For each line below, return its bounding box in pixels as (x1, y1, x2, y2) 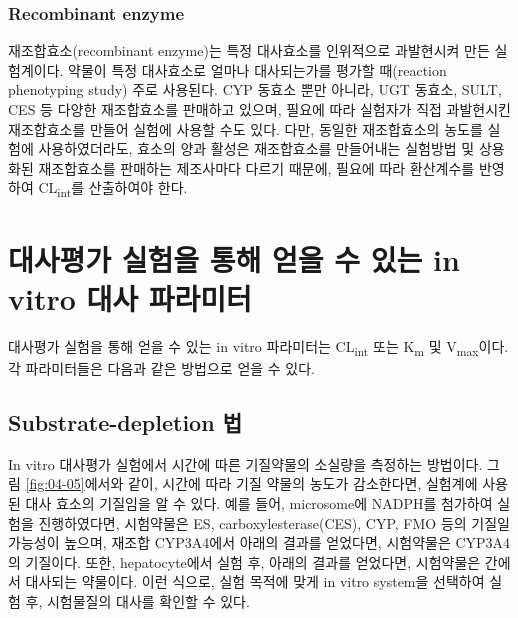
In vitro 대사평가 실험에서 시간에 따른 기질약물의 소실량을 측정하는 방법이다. (8, 453, 483, 474)
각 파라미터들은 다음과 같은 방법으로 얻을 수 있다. (8, 357, 316, 378)
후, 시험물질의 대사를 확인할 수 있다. (25, 590, 250, 611)
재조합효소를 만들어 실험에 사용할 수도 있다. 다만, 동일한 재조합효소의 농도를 (8, 118, 483, 139)
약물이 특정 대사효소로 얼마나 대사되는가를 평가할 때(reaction (68, 59, 447, 80)
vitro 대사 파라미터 (8, 277, 252, 318)
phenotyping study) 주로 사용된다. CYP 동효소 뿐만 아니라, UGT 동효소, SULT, (8, 79, 502, 100)
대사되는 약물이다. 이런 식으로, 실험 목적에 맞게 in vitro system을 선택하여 (25, 571, 485, 592)
